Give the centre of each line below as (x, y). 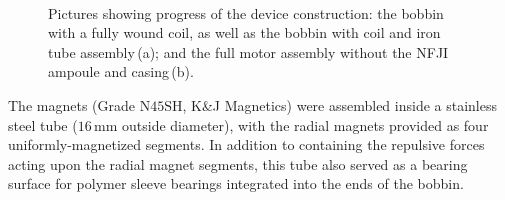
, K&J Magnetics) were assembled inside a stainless (340, 104)
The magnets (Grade (71, 104)
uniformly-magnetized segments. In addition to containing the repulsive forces (246, 144)
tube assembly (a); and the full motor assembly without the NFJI (248, 51)
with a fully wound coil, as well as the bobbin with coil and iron (244, 32)
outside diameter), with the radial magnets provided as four (305, 124)
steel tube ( (43, 124)
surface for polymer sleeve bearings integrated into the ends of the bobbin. (236, 183)
